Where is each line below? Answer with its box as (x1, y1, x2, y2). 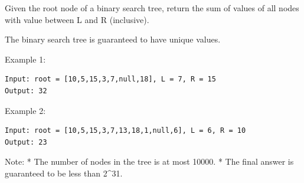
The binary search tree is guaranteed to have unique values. (5, 33, 221, 45)
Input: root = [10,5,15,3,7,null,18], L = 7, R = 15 (5, 75, 216, 84)
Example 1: (5, 53, 46, 65)
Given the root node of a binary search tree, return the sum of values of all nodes (5, 2, 299, 14)
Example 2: (5, 104, 46, 116)
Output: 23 (5, 138, 47, 146)
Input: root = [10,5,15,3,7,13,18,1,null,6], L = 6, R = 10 (5, 126, 246, 135)
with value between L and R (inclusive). (5, 13, 149, 25)
